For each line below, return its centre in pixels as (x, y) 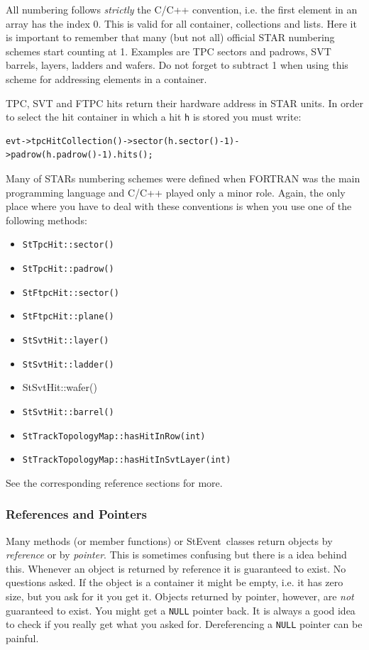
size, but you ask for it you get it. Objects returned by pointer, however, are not (180, 596)
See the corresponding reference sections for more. (114, 482)
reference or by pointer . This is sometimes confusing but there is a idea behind (176, 555)
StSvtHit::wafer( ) (60, 387)
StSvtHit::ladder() (68, 364)
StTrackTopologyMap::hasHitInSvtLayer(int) (127, 460)
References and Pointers (76, 514)
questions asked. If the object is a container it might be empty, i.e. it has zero (175, 582)
